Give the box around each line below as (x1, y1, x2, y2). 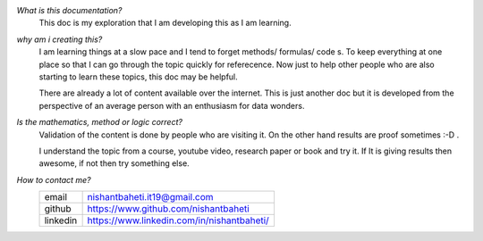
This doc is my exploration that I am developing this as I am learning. (38, 18, 292, 29)
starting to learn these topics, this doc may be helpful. (38, 71, 239, 82)
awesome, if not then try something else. (38, 158, 190, 169)
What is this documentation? (16, 5, 123, 15)
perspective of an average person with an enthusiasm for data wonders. (38, 100, 305, 111)
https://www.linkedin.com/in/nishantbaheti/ (87, 214, 270, 227)
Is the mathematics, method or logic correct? (16, 117, 183, 128)
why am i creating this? (16, 34, 103, 45)
